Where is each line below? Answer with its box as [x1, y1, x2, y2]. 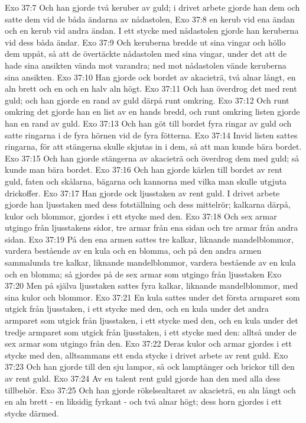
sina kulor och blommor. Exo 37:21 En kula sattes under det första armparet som [5, 290, 300, 303]
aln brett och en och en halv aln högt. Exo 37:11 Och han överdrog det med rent [5, 82, 297, 95]
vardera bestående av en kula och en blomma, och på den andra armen [5, 244, 262, 257]
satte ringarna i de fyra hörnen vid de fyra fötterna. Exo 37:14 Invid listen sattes [5, 128, 298, 141]
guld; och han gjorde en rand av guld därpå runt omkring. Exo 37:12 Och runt [5, 93, 289, 106]
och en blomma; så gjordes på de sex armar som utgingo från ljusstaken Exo [5, 267, 282, 280]
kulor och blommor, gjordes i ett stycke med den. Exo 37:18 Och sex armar [5, 209, 277, 222]
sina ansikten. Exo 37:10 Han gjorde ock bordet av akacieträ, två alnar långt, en [5, 70, 296, 83]
